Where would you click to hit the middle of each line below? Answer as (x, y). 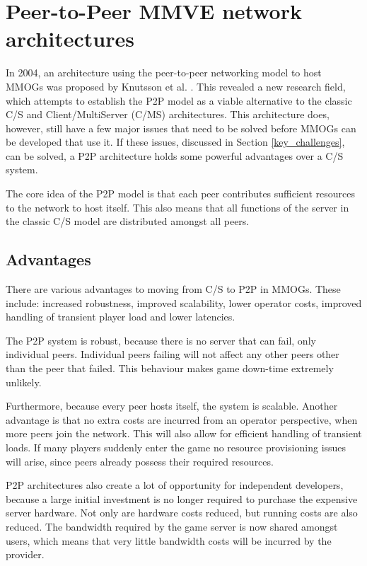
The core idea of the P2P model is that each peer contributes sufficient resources (181, 194)
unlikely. (24, 382)
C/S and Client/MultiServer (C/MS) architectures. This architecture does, (168, 114)
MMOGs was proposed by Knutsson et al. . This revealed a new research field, (176, 86)
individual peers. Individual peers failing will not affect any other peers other (173, 354)
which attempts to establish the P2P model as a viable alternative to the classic (179, 100)
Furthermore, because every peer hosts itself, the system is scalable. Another (172, 406)
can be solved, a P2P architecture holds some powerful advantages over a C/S (175, 155)
